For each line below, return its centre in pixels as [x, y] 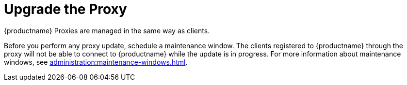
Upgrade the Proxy [65, 9]
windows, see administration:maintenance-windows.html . [96, 62]
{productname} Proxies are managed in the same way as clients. [107, 30]
